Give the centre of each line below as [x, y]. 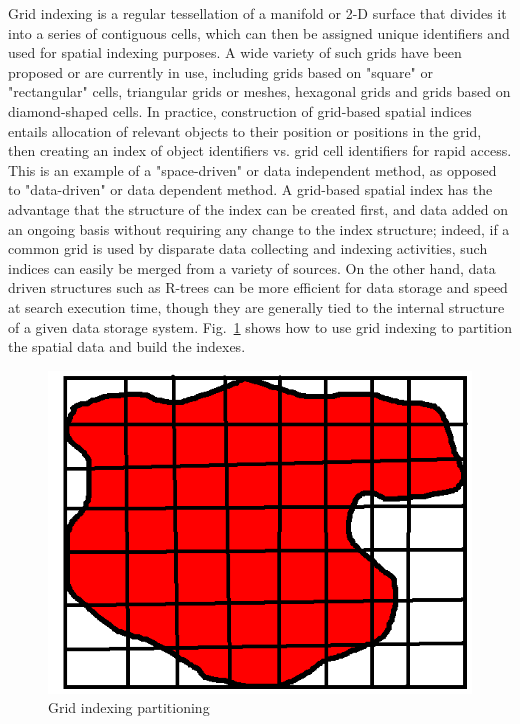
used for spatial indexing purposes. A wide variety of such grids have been [235, 52]
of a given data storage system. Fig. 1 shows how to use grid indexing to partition [260, 326]
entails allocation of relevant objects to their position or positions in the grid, [245, 130]
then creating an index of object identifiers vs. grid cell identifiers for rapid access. [260, 150]
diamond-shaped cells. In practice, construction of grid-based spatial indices [240, 110]
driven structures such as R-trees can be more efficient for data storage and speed [258, 287]
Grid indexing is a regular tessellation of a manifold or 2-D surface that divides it [257, 13]
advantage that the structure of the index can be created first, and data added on [258, 208]
